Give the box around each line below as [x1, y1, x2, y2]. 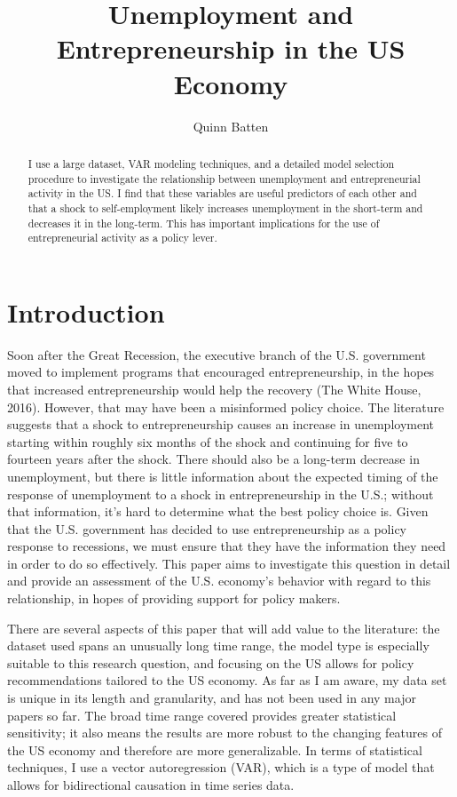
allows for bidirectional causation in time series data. [7, 776, 295, 794]
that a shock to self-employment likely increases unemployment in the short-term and [28, 200, 423, 215]
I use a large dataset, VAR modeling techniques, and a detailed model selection [28, 155, 395, 171]
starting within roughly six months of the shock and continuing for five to [7, 432, 408, 450]
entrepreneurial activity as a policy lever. [28, 230, 217, 245]
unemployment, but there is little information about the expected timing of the [7, 466, 438, 485]
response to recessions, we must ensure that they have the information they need [7, 537, 446, 555]
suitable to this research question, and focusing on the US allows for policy [7, 653, 414, 672]
